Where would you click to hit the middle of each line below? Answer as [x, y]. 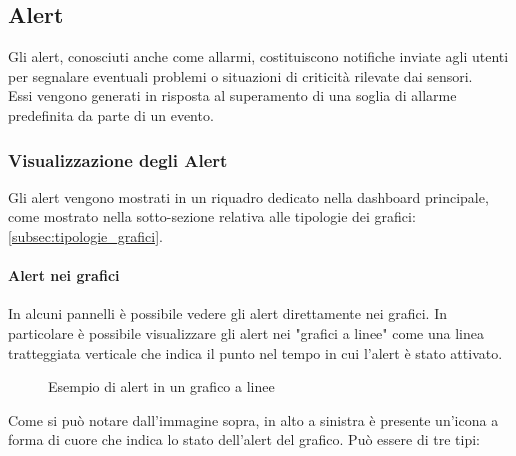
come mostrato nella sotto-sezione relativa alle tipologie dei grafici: [212, 216]
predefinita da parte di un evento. [111, 114]
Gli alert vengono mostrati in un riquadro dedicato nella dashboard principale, [248, 196]
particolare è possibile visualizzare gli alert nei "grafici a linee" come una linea [246, 332]
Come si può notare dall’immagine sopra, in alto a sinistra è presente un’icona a [253, 419]
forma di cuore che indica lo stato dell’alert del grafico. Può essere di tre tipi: [244, 439]
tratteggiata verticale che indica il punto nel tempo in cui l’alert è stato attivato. [255, 352]
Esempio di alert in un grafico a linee [161, 386]
